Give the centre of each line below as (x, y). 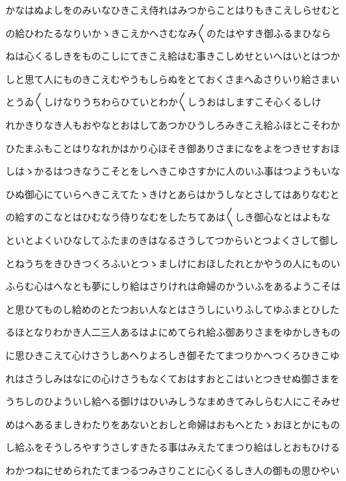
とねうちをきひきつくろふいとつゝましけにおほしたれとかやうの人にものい (173, 263)
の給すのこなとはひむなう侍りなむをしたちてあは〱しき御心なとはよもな (168, 217)
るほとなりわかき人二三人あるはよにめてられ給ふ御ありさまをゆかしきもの (173, 332)
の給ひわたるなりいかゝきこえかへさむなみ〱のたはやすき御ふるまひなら (168, 33)
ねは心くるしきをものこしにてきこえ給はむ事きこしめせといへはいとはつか (173, 56)
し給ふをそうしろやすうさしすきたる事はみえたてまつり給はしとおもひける (173, 447)
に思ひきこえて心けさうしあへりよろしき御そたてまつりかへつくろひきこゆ (173, 355)
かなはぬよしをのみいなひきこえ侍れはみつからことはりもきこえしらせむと (173, 10)
